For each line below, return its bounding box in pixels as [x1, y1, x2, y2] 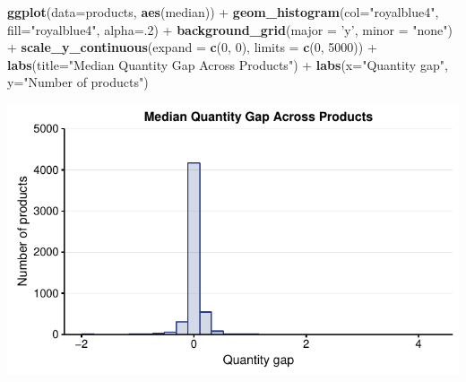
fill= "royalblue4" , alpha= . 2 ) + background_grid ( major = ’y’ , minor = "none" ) [7, 20, 453, 39]
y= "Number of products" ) [7, 73, 149, 91]
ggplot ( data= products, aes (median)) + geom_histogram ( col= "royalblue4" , [7, 3, 439, 21]
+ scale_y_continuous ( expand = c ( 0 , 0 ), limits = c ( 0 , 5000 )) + [7, 38, 377, 56]
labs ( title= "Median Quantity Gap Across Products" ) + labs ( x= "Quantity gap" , [7, 55, 448, 74]
